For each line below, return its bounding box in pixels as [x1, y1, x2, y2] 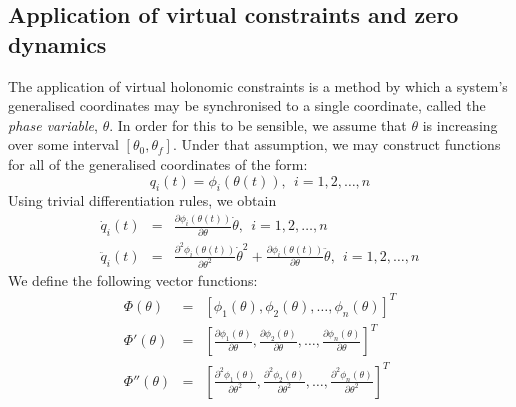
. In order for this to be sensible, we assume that [109, 114, 407, 135]
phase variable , [8, 114, 98, 135]
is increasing [422, 114, 498, 135]
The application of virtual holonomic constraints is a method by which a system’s [8, 75, 508, 96]
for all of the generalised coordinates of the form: [8, 153, 308, 174]
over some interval [8, 134, 119, 155]
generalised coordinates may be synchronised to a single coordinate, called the [8, 95, 486, 116]
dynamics [8, 28, 107, 59]
